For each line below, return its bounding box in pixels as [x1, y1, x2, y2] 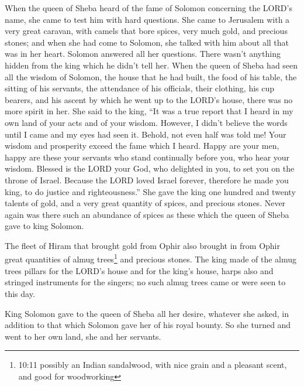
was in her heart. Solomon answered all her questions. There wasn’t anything [5, 47, 281, 60]
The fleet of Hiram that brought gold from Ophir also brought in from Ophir [5, 239, 280, 251]
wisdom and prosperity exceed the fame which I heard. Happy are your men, [5, 139, 279, 152]
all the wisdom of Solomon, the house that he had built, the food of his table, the [5, 70, 297, 83]
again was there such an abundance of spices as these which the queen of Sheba [5, 208, 289, 220]
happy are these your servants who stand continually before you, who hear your [5, 151, 290, 163]
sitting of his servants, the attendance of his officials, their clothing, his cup [5, 82, 275, 94]
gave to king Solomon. [5, 220, 84, 232]
